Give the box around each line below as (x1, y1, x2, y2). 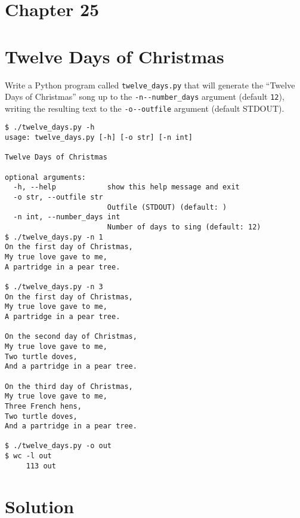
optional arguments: (5, 173, 86, 182)
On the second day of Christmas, (5, 332, 137, 341)
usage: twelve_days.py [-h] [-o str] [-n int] (5, 133, 193, 142)
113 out (26, 461, 56, 470)
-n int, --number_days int (13, 213, 120, 222)
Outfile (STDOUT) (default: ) (107, 203, 227, 212)
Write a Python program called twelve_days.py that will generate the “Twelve (5, 78, 295, 91)
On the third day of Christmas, (5, 382, 133, 391)
